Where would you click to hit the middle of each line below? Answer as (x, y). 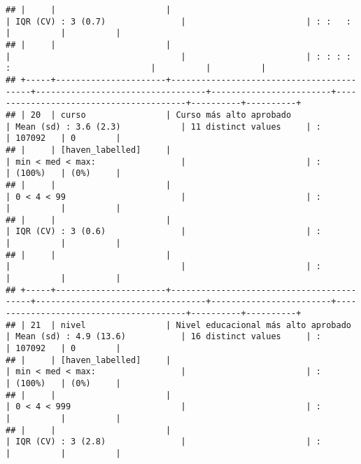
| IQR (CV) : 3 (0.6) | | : (164, 232)
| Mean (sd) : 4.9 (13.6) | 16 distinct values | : (164, 337)
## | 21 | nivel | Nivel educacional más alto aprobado (178, 325)
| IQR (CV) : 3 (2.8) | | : (164, 442)
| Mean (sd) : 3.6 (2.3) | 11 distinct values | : (164, 127)
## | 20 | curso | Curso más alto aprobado (149, 115)
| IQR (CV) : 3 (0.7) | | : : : (178, 21)
